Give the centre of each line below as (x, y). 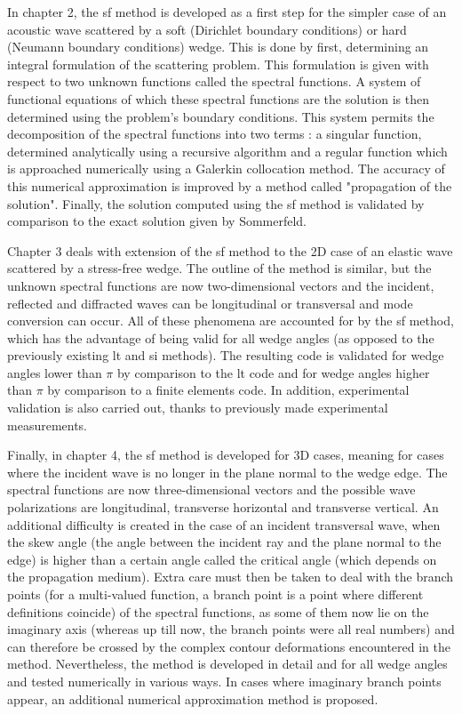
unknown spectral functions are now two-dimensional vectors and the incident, (221, 285)
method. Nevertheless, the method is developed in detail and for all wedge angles (227, 664)
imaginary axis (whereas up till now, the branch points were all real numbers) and (231, 629)
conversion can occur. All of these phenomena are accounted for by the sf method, (231, 321)
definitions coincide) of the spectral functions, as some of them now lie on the (218, 611)
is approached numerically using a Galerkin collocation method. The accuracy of (226, 168)
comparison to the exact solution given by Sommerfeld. (157, 221)
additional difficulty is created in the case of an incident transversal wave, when (224, 524)
